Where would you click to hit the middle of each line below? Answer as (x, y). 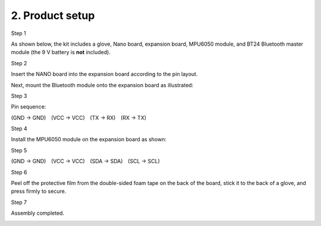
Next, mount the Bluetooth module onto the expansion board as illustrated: (102, 85)
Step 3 (19, 96)
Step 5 (19, 150)
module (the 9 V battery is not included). (61, 52)
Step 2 (19, 63)
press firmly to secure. (39, 191)
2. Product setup (53, 15)
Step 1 (18, 33)
